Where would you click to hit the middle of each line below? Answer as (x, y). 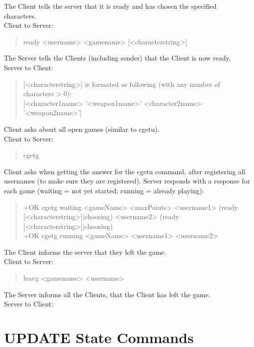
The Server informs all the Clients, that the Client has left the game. (107, 294)
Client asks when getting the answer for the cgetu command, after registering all (125, 171)
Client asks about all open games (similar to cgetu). (82, 129)
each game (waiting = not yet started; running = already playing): (104, 190)
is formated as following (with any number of (152, 84)
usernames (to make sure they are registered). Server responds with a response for (127, 181)
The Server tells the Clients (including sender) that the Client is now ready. (117, 58)
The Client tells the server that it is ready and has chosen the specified (110, 6)
